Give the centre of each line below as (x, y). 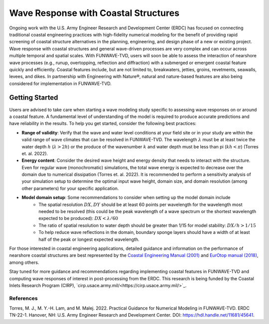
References (23, 298)
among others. (24, 262)
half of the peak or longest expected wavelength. (89, 239)
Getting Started (34, 98)
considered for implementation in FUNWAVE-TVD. (61, 83)
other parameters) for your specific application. (70, 188)
